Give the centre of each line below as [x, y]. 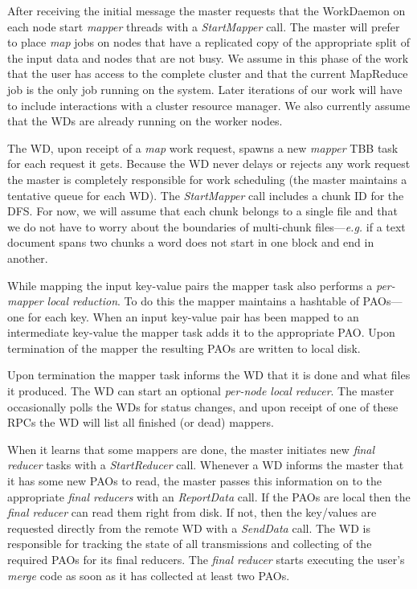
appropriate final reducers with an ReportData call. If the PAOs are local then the [209, 496]
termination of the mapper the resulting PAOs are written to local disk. [184, 348]
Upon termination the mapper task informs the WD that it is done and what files [209, 375]
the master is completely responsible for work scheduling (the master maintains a [207, 179]
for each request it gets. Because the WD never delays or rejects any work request [209, 164]
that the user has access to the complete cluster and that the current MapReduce [208, 74]
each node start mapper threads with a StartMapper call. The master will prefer [204, 26]
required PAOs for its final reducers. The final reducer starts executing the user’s [206, 559]
